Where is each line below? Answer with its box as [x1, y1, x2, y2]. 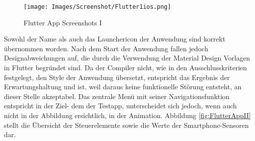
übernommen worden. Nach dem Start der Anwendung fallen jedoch [4, 43, 208, 53]
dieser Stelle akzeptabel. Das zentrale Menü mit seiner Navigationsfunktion [4, 91, 229, 101]
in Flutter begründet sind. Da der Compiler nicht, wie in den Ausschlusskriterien [4, 62, 247, 73]
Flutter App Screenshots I [24, 17, 102, 27]
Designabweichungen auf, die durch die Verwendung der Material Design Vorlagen [4, 53, 250, 63]
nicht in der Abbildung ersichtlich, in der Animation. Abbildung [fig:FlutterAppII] [4, 110, 251, 120]
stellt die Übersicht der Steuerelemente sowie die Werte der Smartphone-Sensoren [4, 120, 249, 130]
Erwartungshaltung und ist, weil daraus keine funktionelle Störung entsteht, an [4, 81, 242, 92]
